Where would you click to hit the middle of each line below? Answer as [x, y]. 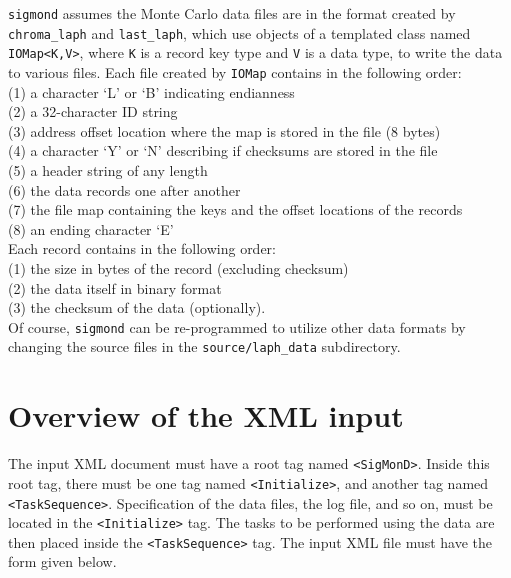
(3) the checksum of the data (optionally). [137, 307]
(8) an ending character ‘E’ [91, 228]
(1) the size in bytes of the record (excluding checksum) [178, 267]
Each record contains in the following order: [142, 248]
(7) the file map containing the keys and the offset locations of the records [235, 209]
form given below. [62, 561]
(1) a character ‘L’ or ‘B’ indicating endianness [151, 91]
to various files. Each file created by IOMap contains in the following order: [235, 71]
